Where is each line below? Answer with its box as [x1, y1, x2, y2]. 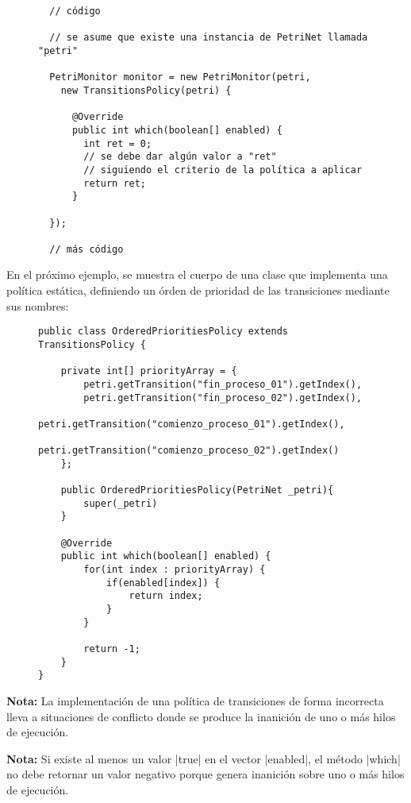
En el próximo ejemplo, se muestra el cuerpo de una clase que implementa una [6, 266, 388, 283]
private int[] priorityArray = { [60, 365, 237, 377]
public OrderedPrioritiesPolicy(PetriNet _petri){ [60, 485, 334, 496]
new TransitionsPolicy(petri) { [60, 84, 232, 96]
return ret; [83, 177, 147, 189]
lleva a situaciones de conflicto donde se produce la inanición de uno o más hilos [6, 708, 396, 724]
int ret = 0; [83, 137, 152, 149]
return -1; [83, 643, 140, 654]
